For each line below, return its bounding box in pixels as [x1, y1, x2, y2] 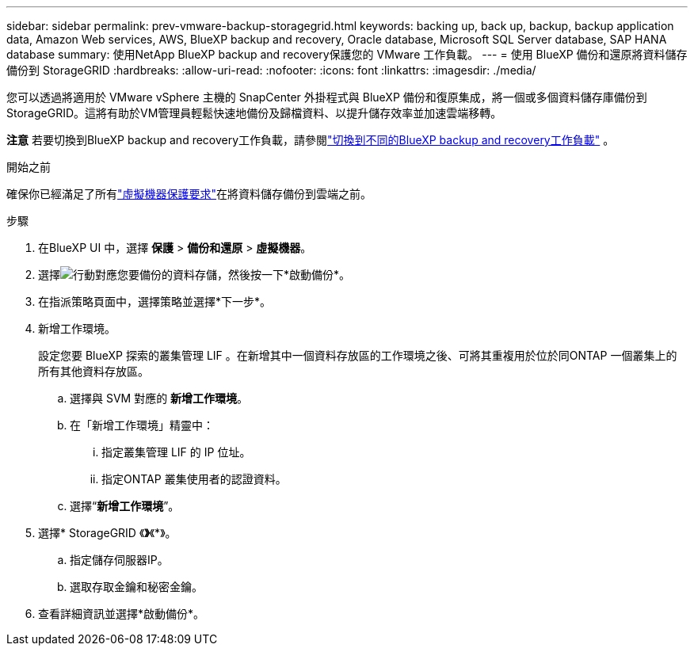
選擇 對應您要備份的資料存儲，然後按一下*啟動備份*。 [38, 268, 351, 281]
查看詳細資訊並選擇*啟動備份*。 [38, 607, 205, 620]
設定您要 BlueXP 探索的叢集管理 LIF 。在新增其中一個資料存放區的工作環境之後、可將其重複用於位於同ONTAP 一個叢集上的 [38, 349, 677, 362]
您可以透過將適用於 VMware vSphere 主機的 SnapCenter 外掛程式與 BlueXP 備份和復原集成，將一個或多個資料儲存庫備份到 [6, 90, 647, 104]
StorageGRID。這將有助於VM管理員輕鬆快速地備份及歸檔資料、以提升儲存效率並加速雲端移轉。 [6, 106, 502, 120]
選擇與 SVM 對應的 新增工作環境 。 [70, 391, 249, 405]
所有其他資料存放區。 [38, 364, 149, 378]
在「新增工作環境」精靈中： [70, 418, 214, 432]
